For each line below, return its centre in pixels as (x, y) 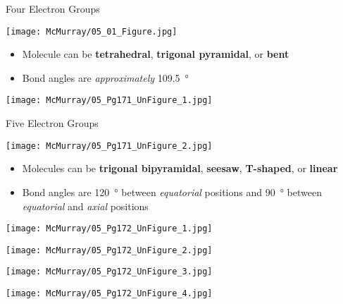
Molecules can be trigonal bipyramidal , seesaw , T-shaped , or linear (180, 168)
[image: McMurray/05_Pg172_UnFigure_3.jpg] (109, 272)
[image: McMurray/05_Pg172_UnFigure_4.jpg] (109, 294)
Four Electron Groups (53, 8)
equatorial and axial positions (85, 206)
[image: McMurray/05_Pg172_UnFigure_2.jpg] (109, 250)
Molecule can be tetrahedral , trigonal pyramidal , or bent (156, 54)
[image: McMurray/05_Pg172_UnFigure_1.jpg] (109, 229)
